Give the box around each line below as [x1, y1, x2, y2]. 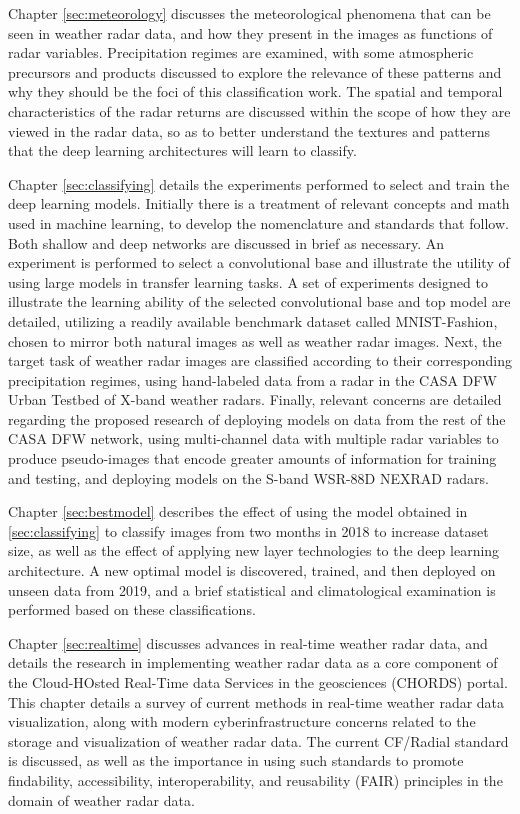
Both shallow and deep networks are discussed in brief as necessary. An [8, 232, 445, 253]
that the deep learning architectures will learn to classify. [8, 140, 357, 161]
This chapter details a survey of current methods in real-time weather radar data [8, 691, 505, 712]
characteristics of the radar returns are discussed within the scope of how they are [8, 100, 511, 121]
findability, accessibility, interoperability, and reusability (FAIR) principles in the [8, 769, 503, 790]
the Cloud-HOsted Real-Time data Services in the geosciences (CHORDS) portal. [8, 672, 508, 692]
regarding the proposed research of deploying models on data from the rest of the [8, 408, 506, 429]
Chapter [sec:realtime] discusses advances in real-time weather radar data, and [8, 632, 488, 653]
